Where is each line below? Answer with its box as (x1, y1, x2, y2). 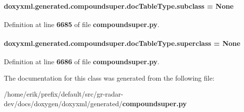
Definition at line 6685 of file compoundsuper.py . (4, 19, 160, 29)
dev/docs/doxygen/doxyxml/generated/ (4, 98, 122, 108)
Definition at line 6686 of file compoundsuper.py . (4, 56, 160, 67)
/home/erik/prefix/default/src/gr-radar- (4, 89, 123, 99)
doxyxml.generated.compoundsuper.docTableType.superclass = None (4, 38, 241, 48)
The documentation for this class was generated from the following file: (4, 72, 214, 83)
